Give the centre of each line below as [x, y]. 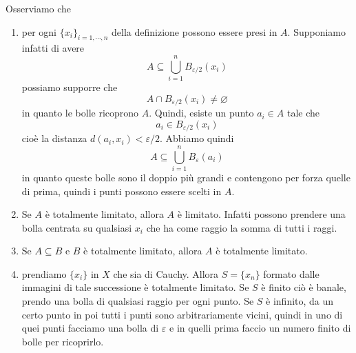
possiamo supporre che [70, 87]
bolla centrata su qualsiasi [77, 227]
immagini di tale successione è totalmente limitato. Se [135, 287]
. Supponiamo [317, 31]
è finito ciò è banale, [304, 287]
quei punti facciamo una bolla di [90, 328]
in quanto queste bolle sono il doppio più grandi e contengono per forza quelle [186, 177]
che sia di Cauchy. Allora [166, 273]
